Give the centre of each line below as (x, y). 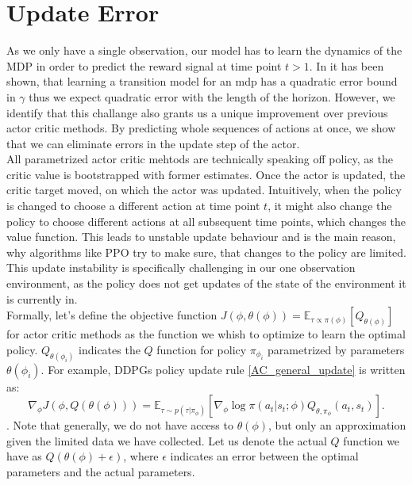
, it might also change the (330, 206)
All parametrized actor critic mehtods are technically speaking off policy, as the (200, 159)
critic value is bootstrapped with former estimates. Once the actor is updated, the (206, 174)
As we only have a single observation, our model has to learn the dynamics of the (204, 50)
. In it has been (347, 65)
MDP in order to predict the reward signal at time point (144, 65)
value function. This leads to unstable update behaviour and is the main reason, (201, 237)
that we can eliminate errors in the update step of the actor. (153, 143)
